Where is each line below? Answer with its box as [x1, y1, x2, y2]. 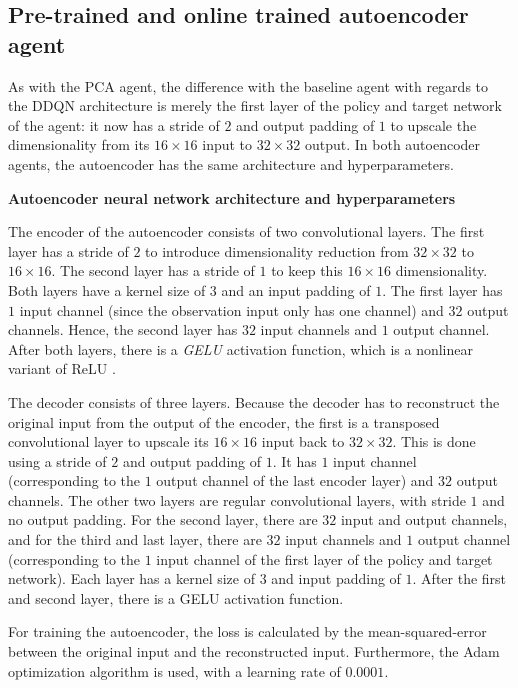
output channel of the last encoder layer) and [156, 470, 434, 491]
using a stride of [8, 450, 107, 471]
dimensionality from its [8, 134, 150, 155]
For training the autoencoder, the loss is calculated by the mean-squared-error [8, 621, 487, 642]
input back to [261, 431, 345, 452]
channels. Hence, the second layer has [8, 319, 238, 340]
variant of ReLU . [8, 358, 116, 379]
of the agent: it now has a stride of [8, 114, 220, 135]
